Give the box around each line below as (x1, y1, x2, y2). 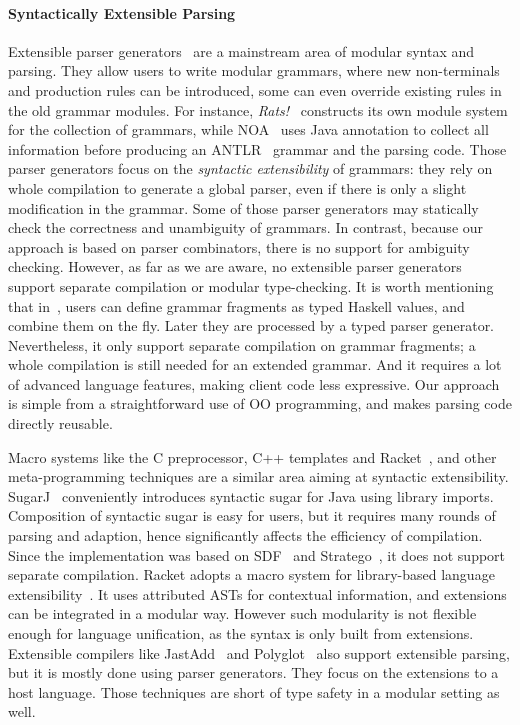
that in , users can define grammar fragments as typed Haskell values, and (8, 295, 465, 316)
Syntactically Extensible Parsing (8, 2, 236, 23)
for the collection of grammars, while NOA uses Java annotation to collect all (8, 119, 489, 140)
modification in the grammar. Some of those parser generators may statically (8, 197, 479, 218)
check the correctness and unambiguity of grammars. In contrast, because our (8, 217, 484, 238)
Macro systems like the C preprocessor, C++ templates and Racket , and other (8, 446, 497, 467)
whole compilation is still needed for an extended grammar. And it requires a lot (8, 354, 502, 375)
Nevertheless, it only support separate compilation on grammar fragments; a (8, 334, 476, 355)
